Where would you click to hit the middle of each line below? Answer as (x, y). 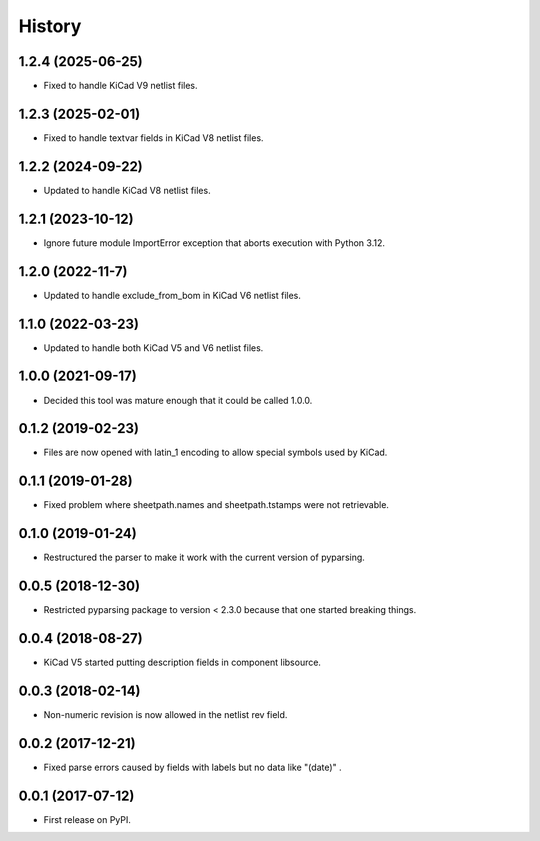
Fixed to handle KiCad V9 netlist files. (121, 86)
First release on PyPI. (87, 819)
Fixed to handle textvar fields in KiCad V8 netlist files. (153, 137)
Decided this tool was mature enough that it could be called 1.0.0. (178, 400)
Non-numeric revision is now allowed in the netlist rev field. (165, 714)
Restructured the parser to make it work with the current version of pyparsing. (204, 557)
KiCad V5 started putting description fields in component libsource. (182, 662)
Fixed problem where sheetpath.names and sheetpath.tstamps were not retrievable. (216, 505)
